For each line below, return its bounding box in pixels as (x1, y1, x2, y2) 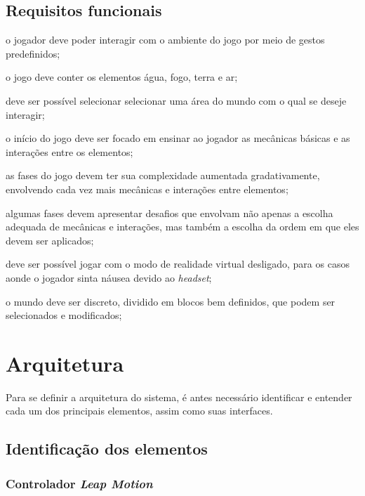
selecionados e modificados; (6, 308, 122, 322)
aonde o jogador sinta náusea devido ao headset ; (6, 270, 212, 285)
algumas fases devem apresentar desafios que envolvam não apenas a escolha (6, 205, 333, 220)
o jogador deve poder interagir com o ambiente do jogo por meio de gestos (6, 32, 325, 47)
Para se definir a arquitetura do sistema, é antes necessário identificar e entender (6, 389, 352, 404)
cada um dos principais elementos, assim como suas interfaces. (6, 403, 273, 418)
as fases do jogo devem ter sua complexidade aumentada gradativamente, (6, 168, 320, 183)
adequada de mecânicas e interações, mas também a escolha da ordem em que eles (6, 219, 359, 234)
